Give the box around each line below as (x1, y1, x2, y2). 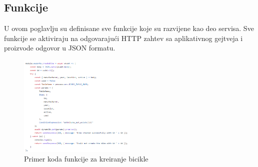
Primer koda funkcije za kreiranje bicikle (24, 153, 148, 164)
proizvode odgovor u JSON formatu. (4, 42, 115, 53)
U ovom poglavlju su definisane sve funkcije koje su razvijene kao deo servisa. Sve (4, 23, 254, 33)
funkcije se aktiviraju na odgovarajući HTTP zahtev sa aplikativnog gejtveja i (4, 32, 243, 43)
